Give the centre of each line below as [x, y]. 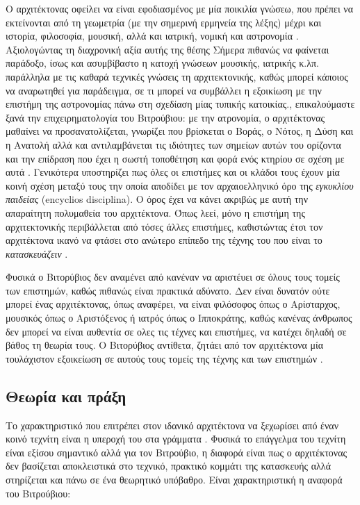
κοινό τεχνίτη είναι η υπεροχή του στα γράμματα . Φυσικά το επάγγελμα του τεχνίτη [176, 439]
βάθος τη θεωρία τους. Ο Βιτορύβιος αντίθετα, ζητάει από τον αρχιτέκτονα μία [165, 345]
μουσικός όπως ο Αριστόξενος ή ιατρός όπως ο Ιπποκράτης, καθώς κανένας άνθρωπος [179, 318]
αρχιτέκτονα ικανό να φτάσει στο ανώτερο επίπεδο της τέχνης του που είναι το [164, 240]
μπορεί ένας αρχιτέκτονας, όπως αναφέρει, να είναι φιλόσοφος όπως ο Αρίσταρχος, [173, 304]
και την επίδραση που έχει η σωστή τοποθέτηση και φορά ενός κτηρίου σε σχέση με [175, 158]
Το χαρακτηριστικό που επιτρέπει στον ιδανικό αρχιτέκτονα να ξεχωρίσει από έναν [172, 425]
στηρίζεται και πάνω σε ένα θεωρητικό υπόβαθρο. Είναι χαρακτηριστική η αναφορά [174, 480]
